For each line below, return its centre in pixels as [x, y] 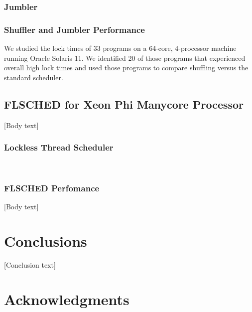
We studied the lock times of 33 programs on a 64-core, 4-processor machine [120, 48]
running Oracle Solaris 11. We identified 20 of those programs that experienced [125, 58]
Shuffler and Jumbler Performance [74, 29]
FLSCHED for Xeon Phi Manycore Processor [124, 104]
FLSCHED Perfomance [52, 188]
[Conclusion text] [30, 264]
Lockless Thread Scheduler [59, 147]
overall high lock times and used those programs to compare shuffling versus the [126, 68]
